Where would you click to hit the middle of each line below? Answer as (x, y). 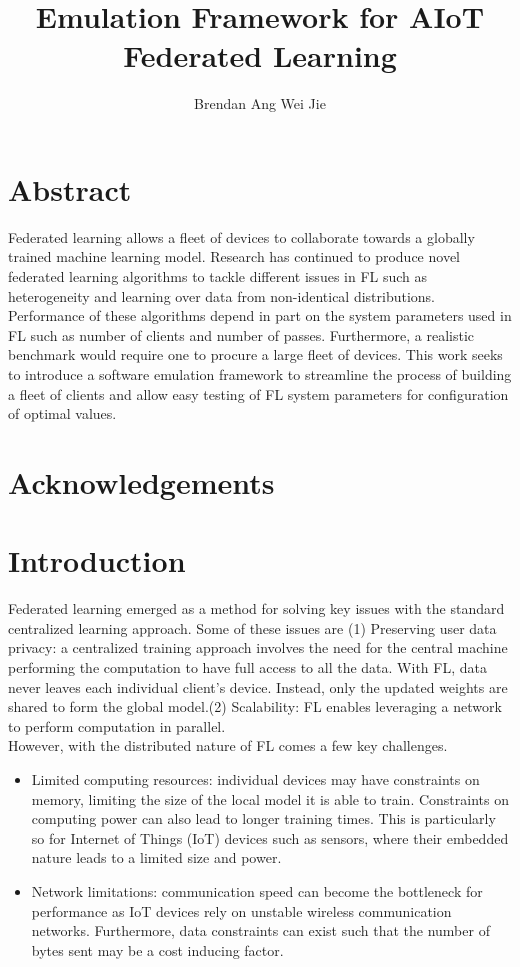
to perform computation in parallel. (117, 725)
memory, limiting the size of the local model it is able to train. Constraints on (270, 798)
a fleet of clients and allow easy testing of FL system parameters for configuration (258, 393)
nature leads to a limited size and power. (156, 857)
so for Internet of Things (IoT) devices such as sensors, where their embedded (270, 837)
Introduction (97, 560)
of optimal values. (62, 413)
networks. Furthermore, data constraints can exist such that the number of (260, 930)
